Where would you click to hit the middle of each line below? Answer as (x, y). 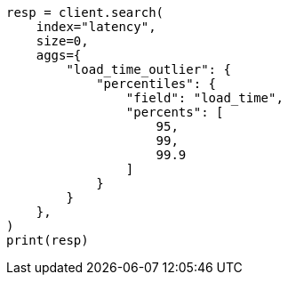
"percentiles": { (156, 84)
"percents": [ (175, 112)
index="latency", (96, 27)
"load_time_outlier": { (148, 69)
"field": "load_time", (204, 98)
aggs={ (59, 55)
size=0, (62, 41)
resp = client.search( (85, 12)
